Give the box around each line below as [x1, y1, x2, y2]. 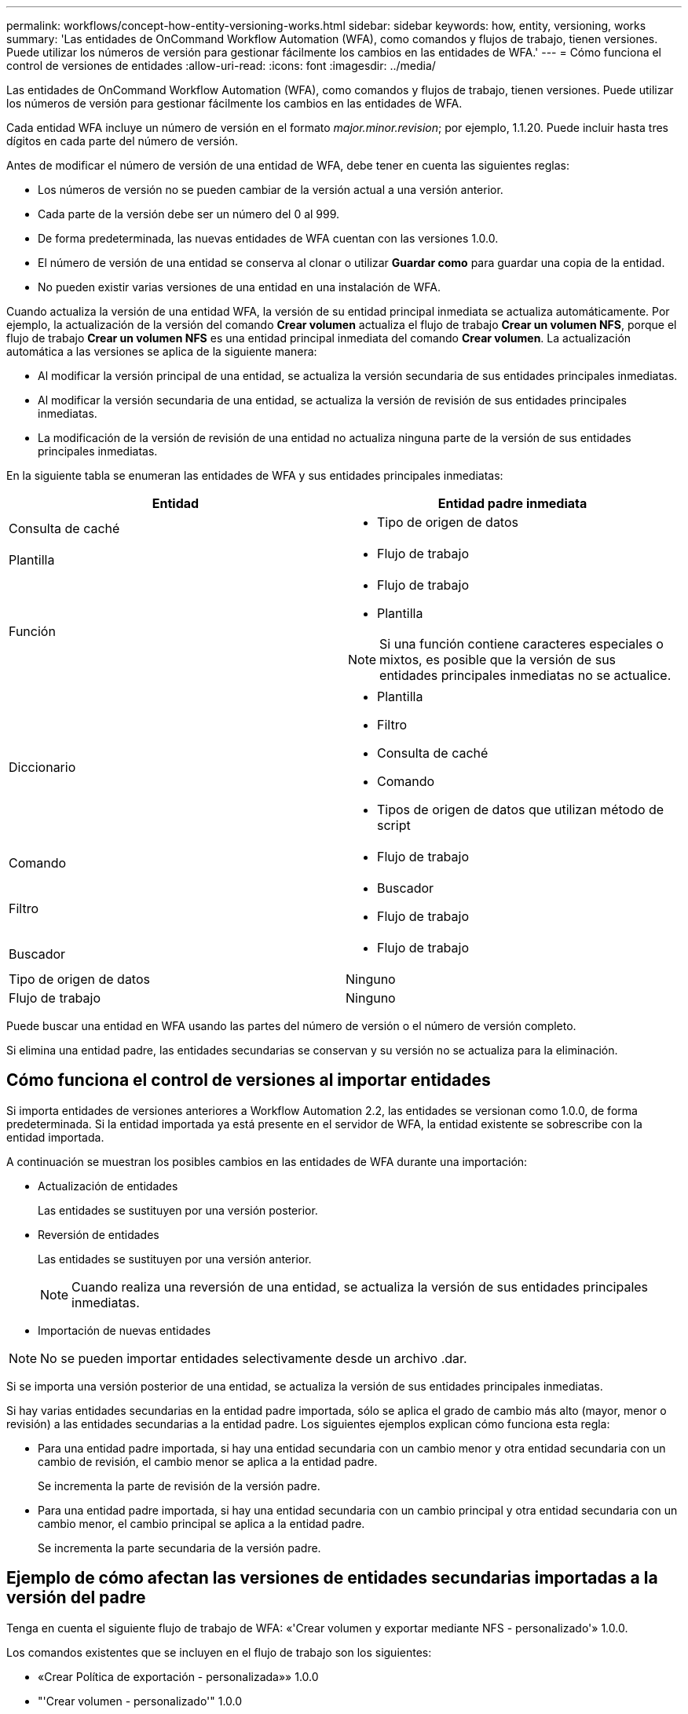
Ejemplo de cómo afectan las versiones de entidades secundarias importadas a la [6, 1568, 658, 1588]
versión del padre [6, 1588, 146, 1608]
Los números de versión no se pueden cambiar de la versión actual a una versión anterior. [38, 183, 503, 196]
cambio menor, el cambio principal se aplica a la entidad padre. [38, 1516, 365, 1530]
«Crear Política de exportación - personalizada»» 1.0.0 [38, 1669, 319, 1683]
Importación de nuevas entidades [38, 1323, 211, 1337]
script [377, 817, 411, 833]
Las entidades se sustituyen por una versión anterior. [38, 1252, 312, 1266]
